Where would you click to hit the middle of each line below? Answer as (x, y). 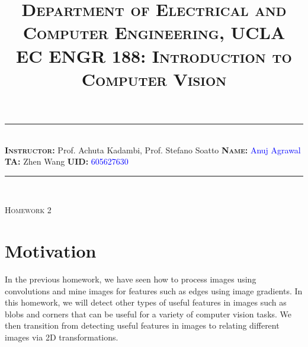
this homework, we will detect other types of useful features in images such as (146, 302)
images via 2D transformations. (62, 337)
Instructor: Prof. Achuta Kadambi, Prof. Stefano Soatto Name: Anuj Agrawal (153, 150)
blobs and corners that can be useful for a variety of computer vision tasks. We (148, 314)
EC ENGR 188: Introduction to (154, 55)
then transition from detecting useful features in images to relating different (142, 325)
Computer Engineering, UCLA (154, 32)
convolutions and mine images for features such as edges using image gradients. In (154, 290)
